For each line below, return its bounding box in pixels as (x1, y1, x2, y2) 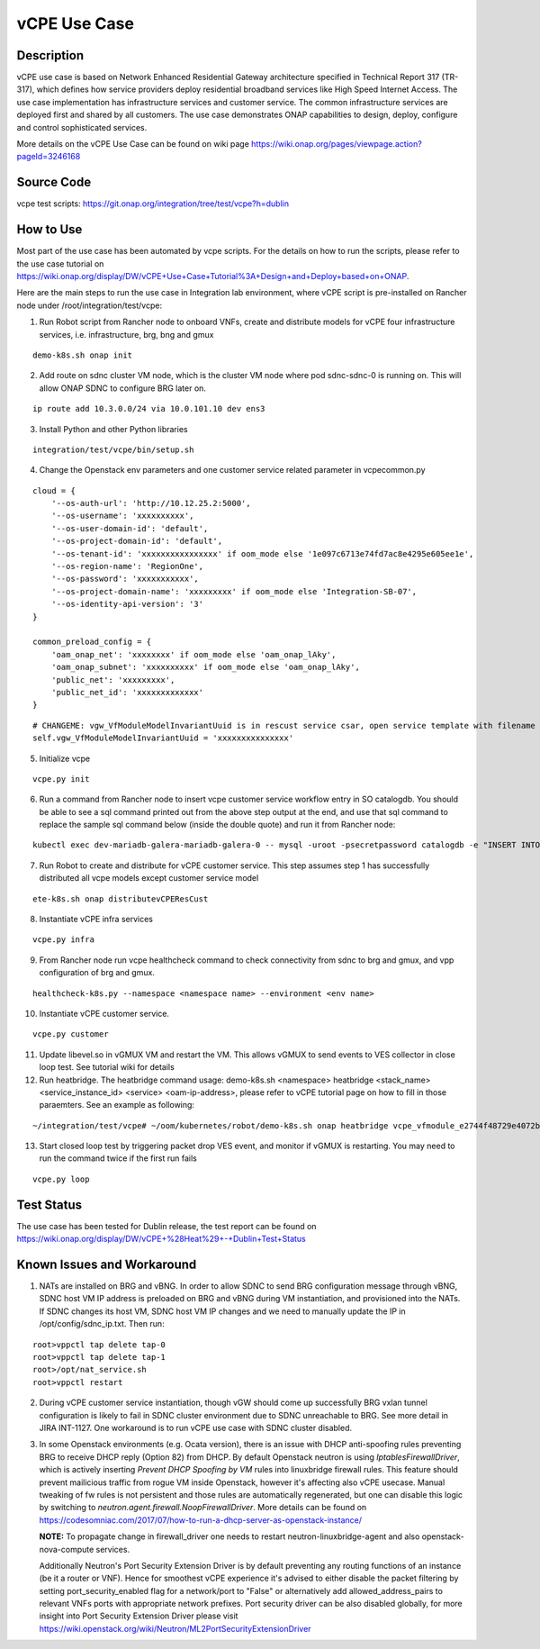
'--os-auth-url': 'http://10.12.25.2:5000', (50, 498, 251, 509)
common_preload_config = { (32, 637, 152, 648)
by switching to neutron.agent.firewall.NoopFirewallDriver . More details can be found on (39, 1502, 367, 1513)
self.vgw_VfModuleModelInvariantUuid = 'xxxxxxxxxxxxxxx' (32, 733, 294, 743)
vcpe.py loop (32, 1173, 90, 1184)
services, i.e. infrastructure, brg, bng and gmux (39, 329, 214, 340)
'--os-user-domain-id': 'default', (50, 523, 209, 533)
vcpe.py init (32, 774, 90, 784)
